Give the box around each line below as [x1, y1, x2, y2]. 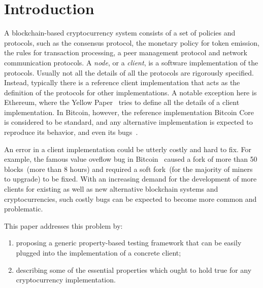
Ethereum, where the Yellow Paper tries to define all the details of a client [4, 97, 240, 107]
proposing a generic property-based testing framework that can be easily [16, 237, 242, 248]
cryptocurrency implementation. [16, 274, 116, 285]
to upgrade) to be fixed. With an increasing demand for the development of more [4, 173, 257, 184]
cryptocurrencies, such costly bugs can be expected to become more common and [4, 193, 257, 204]
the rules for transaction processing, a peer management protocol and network [4, 47, 247, 58]
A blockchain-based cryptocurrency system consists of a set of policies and [4, 27, 236, 38]
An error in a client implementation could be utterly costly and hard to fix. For [4, 143, 252, 154]
